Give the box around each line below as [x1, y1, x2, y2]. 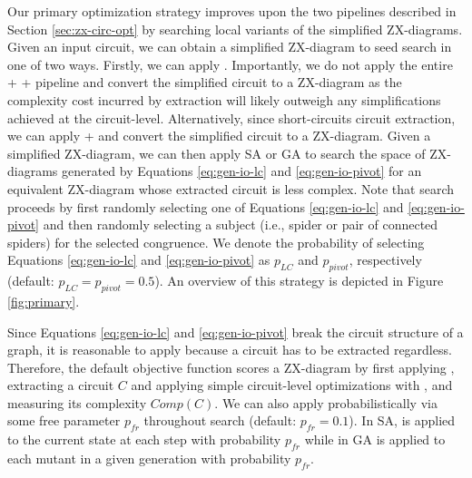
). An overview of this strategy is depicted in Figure [154, 271, 444, 290]
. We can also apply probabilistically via [214, 393, 438, 412]
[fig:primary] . [7, 291, 80, 310]
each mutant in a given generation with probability [7, 449, 291, 468]
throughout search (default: [143, 411, 297, 430]
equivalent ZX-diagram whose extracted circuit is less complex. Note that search [7, 179, 455, 198]
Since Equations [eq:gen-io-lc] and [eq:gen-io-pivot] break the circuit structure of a [7, 322, 464, 341]
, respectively [349, 250, 422, 269]
